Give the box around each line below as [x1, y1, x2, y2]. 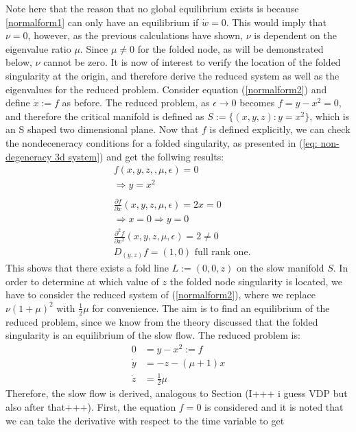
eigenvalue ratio [5, 41, 71, 56]
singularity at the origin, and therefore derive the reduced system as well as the [5, 68, 340, 82]
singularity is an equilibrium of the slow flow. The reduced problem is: [5, 328, 300, 342]
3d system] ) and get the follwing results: [54, 149, 224, 163]
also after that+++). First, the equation [5, 400, 176, 414]
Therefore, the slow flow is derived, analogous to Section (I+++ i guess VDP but [5, 386, 348, 400]
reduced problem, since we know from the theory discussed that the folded [5, 314, 318, 328]
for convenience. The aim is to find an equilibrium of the [92, 300, 330, 315]
